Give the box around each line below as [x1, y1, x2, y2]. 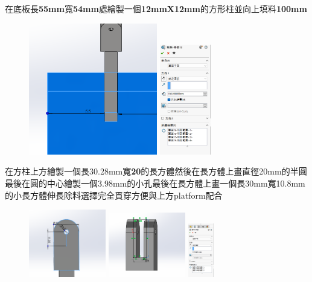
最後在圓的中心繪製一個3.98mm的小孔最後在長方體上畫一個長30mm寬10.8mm [5, 176, 305, 189]
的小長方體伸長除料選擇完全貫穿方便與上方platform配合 [5, 188, 223, 201]
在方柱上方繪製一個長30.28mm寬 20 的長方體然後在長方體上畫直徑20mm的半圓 [5, 165, 307, 178]
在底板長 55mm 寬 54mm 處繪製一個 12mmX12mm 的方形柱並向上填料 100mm [5, 2, 307, 14]
